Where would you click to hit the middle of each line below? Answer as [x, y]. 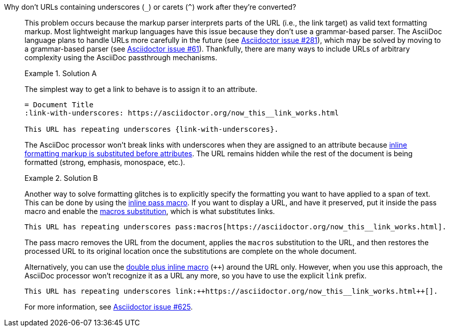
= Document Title [59, 105]
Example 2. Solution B [61, 178]
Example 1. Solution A [61, 73]
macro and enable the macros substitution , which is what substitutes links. [150, 211]
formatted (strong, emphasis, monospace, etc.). [105, 162]
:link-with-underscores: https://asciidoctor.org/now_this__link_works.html [182, 113]
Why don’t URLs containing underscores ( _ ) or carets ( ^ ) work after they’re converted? [150, 7]
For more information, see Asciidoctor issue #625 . [109, 307]
